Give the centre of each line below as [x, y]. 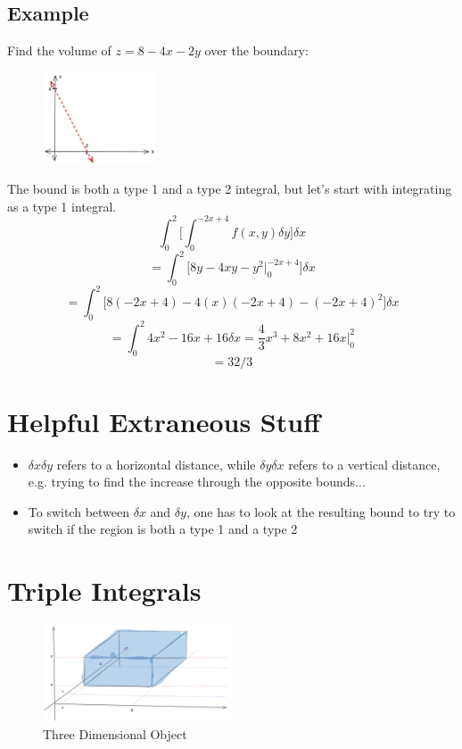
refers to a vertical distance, [364, 464]
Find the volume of [59, 50]
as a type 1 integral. [62, 206]
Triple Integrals [104, 591]
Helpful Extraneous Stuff [164, 421]
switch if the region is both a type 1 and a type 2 [163, 529]
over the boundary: [256, 50]
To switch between [79, 511]
